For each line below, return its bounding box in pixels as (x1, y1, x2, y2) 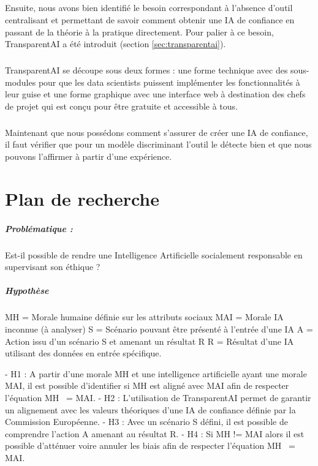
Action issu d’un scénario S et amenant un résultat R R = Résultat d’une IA (5, 334, 294, 347)
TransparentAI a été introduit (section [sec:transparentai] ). (5, 37, 226, 50)
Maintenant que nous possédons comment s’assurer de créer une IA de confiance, (5, 126, 308, 138)
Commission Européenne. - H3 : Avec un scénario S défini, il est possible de (5, 415, 288, 428)
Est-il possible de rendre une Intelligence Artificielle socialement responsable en (5, 248, 303, 261)
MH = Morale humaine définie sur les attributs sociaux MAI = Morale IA (5, 310, 284, 323)
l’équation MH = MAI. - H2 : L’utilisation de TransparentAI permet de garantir (5, 391, 311, 404)
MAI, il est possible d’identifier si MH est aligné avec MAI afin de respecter (5, 379, 289, 392)
